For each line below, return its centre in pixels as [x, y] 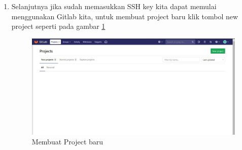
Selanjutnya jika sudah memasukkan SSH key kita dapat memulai [114, 6]
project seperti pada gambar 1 [58, 26]
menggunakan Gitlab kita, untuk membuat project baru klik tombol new [125, 16]
